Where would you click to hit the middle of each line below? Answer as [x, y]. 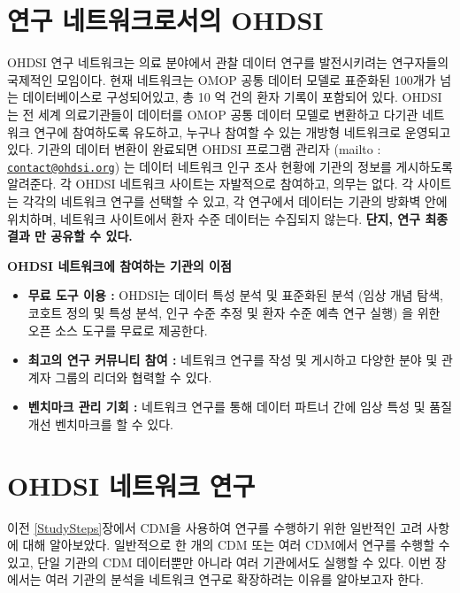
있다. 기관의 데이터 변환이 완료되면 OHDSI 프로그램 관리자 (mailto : [194, 149]
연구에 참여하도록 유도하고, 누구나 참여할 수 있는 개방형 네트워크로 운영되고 [242, 131]
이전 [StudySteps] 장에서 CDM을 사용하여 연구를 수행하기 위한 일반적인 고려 [215, 527]
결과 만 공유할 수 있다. [70, 236]
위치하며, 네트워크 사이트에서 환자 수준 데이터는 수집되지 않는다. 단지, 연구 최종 [228, 218]
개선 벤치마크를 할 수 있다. [101, 424]
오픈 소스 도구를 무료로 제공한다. [118, 330]
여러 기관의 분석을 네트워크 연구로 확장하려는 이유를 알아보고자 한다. [234, 579]
